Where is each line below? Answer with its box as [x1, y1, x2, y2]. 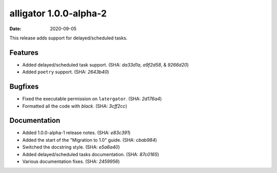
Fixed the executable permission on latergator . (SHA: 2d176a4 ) [22, 96, 162, 102]
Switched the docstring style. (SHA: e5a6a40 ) [22, 144, 120, 150]
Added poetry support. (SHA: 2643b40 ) [22, 69, 109, 75]
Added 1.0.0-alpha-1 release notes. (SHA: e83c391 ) [22, 129, 131, 136]
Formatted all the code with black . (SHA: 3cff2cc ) [22, 103, 128, 109]
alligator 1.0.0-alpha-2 [9, 8, 107, 19]
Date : [9, 26, 22, 32]
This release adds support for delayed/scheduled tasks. [9, 35, 128, 41]
